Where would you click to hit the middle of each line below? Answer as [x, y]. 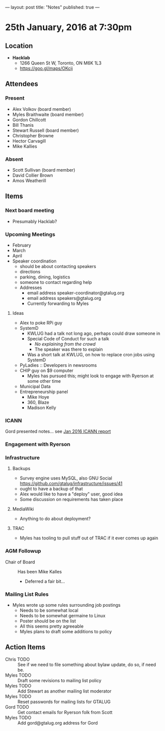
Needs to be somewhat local [49, 610]
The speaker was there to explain [69, 349]
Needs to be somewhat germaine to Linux [63, 616]
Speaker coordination [34, 261]
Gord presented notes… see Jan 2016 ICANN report [58, 432]
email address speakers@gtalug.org [64, 298]
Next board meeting [30, 211]
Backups [21, 469]
